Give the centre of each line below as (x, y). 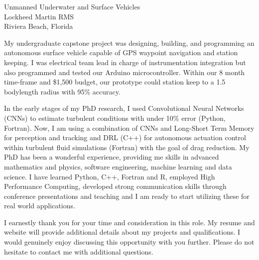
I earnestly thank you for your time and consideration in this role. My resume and (129, 222)
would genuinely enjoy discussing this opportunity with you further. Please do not (129, 242)
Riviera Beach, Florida (39, 26)
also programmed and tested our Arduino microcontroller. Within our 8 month (125, 72)
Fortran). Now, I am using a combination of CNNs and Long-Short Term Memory (129, 128)
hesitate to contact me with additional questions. (79, 251)
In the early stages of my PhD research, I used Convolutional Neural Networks (124, 108)
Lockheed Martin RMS (39, 16)
